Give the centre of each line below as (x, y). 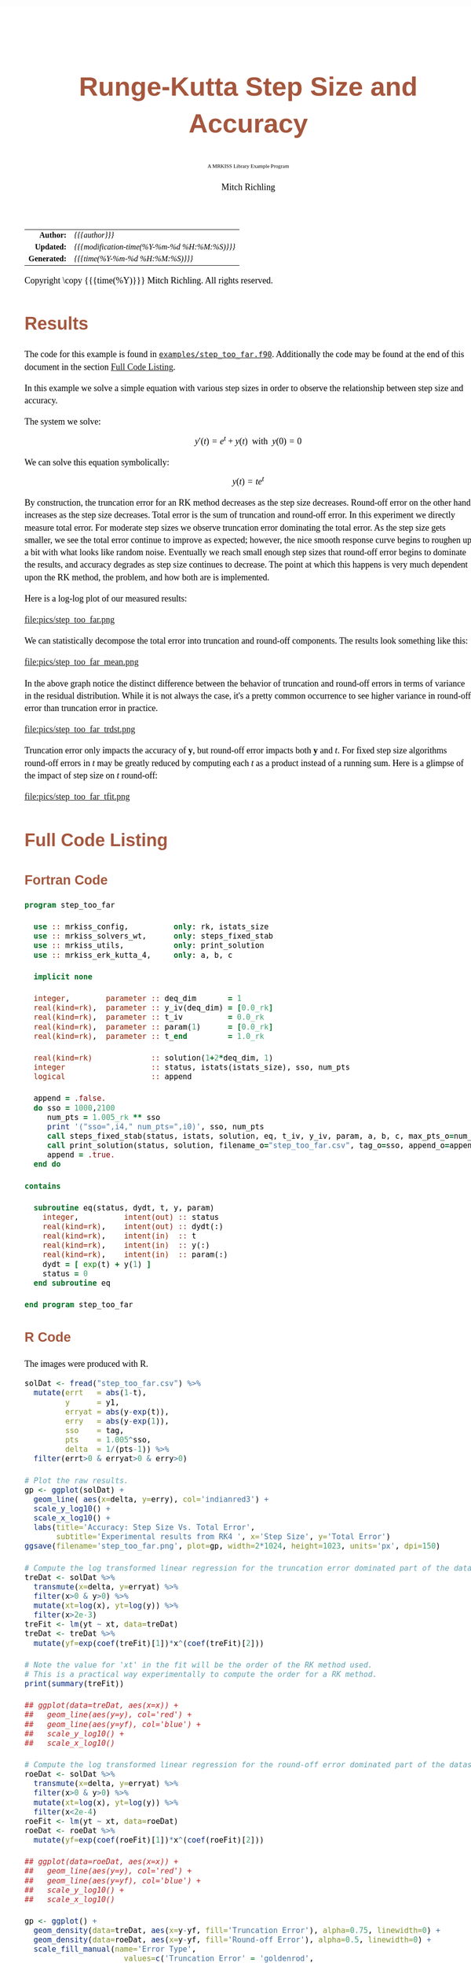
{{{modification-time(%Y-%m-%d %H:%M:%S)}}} (155, 247)
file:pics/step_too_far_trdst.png (80, 730)
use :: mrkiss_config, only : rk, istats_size (151, 927)
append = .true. (81, 1155)
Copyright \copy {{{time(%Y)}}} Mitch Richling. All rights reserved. (149, 280)
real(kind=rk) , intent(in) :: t (119, 1236)
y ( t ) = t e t (248, 481)
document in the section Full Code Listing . (100, 366)
